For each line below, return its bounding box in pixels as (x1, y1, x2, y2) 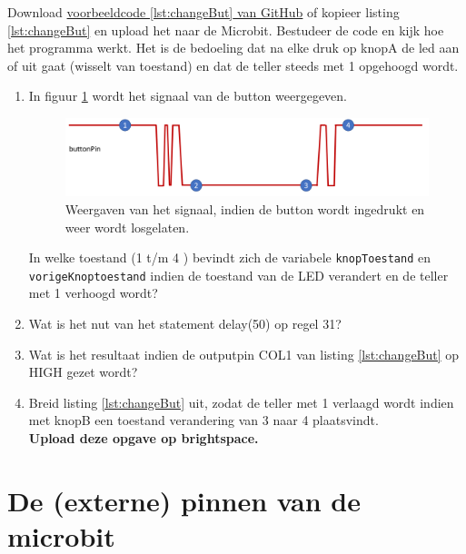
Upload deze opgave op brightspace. (28, 428, 259, 447)
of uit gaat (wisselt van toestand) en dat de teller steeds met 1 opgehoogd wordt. (7, 55, 459, 74)
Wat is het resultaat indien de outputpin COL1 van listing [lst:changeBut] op (28, 344, 460, 363)
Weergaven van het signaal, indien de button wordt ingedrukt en (64, 199, 425, 218)
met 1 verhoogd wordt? (28, 283, 158, 302)
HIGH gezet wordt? (28, 362, 138, 381)
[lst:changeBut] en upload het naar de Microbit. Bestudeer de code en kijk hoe (7, 20, 444, 39)
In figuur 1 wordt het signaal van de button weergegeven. (28, 86, 348, 105)
